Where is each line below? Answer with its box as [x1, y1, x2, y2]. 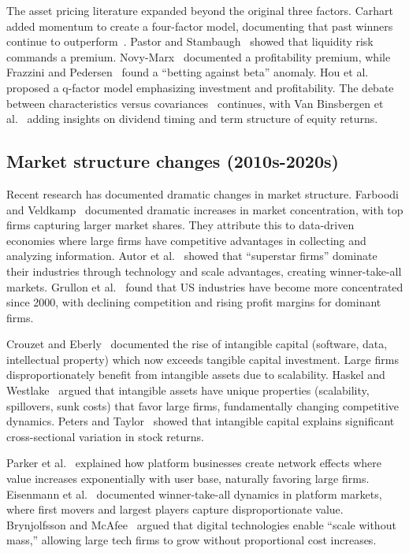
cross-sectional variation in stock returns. [6, 428, 204, 444]
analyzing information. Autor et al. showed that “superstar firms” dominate [6, 247, 377, 264]
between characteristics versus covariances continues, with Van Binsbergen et [6, 95, 384, 111]
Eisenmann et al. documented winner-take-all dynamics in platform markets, [6, 485, 382, 502]
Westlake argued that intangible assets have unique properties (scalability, [6, 382, 370, 399]
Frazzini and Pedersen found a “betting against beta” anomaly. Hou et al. [6, 64, 369, 80]
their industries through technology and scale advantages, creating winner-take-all [6, 262, 402, 279]
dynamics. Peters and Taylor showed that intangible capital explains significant [6, 413, 395, 429]
